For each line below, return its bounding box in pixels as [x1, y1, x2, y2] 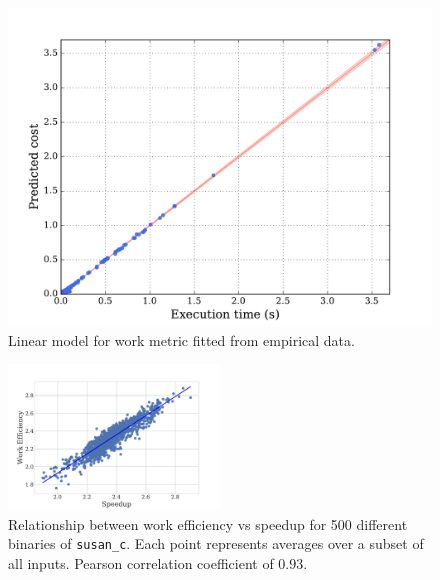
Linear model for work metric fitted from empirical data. [8, 329, 355, 350]
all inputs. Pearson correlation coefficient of [8, 552, 274, 573]
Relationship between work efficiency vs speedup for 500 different [8, 513, 408, 534]
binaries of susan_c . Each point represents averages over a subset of [8, 533, 424, 554]
